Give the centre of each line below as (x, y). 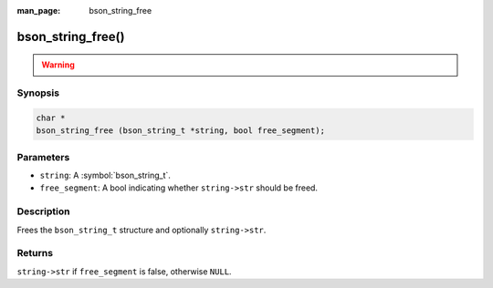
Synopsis (38, 93)
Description (43, 211)
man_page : (39, 10)
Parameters (43, 157)
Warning (58, 65)
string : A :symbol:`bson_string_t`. (105, 175)
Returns (35, 253)
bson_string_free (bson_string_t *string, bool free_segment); (181, 131)
